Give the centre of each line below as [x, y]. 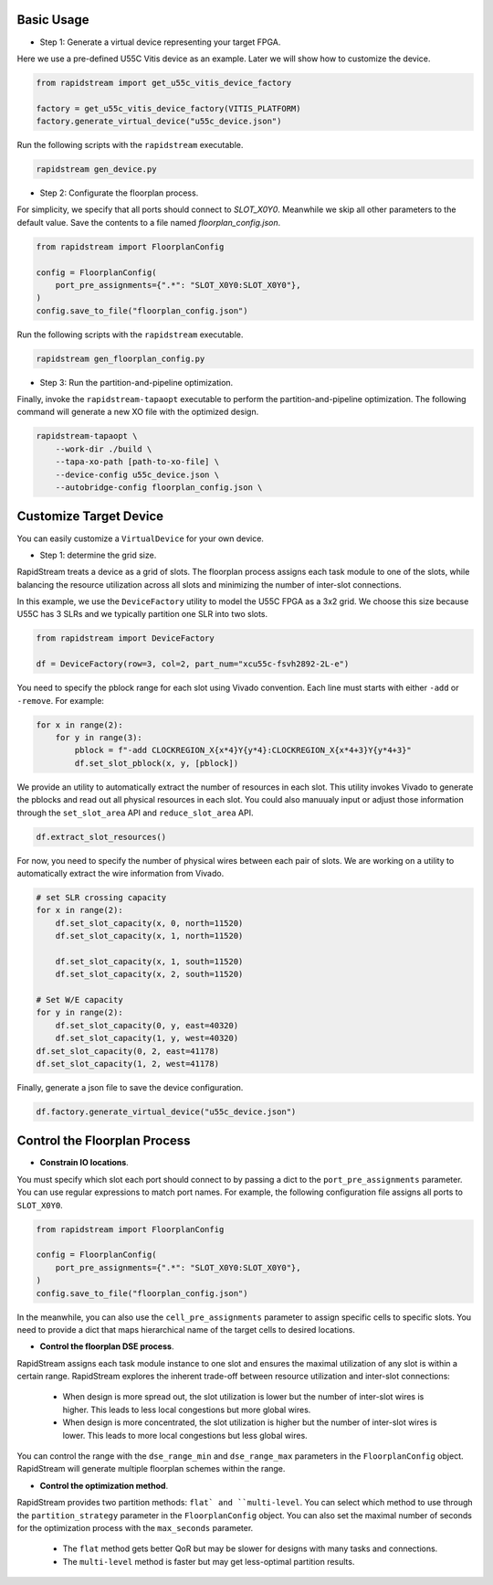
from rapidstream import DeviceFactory [125, 638]
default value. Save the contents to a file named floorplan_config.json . [149, 222]
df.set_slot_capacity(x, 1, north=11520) [149, 936]
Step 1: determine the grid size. [98, 555]
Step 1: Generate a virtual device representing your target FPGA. [160, 42]
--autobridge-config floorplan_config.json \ [159, 488]
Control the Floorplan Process [104, 1141]
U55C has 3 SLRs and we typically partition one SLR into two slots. [142, 614]
